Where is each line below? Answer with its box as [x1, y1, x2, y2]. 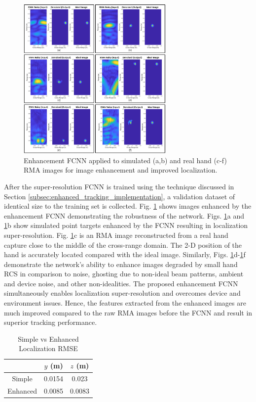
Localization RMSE [19, 343, 78, 354]
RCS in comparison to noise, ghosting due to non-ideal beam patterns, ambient [4, 268, 244, 279]
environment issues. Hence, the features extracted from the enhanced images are [4, 298, 246, 308]
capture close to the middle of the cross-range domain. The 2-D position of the [4, 239, 242, 250]
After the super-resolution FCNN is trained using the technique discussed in [4, 181, 234, 191]
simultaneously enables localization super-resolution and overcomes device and [4, 288, 241, 298]
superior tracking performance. [4, 317, 97, 327]
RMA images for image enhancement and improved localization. [24, 165, 218, 175]
